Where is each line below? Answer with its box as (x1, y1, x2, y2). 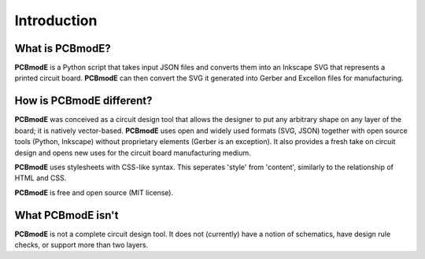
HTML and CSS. (14, 173, 67, 183)
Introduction (14, 12, 98, 29)
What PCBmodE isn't (14, 209, 119, 222)
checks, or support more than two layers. (14, 240, 149, 250)
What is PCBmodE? (14, 42, 111, 55)
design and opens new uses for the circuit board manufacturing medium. (14, 148, 251, 157)
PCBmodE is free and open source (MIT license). (14, 187, 173, 197)
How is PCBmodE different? (14, 94, 153, 108)
